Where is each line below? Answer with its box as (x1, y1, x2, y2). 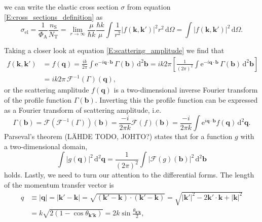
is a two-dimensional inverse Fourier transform (114, 84, 258, 95)
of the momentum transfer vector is (4, 179, 114, 190)
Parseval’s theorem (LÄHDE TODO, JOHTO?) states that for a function (4, 131, 233, 142)
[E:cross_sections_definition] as (4, 11, 103, 22)
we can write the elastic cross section (4, 2, 119, 12)
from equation (127, 2, 171, 12)
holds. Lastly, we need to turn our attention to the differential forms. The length (4, 169, 254, 180)
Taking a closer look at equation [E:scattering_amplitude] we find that (4, 45, 224, 56)
